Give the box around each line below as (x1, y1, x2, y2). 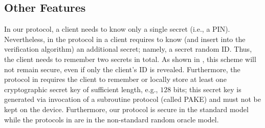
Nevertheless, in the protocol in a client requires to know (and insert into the (4, 33, 246, 44)
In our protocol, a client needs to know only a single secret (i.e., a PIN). (4, 24, 230, 34)
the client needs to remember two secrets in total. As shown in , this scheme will (4, 53, 256, 64)
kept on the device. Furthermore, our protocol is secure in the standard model (4, 103, 249, 114)
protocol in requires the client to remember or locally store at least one (4, 74, 227, 84)
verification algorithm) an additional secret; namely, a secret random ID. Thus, (4, 44, 252, 54)
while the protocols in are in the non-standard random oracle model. (4, 114, 219, 124)
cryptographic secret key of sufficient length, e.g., (4, 83, 158, 94)
